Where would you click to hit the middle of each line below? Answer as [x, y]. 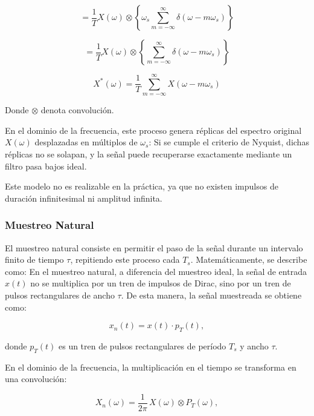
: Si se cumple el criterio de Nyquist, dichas [229, 142]
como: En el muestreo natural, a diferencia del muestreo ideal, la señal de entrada [156, 271]
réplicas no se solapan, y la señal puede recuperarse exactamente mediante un [149, 154]
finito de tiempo [34, 259]
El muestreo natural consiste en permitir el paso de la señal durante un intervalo [154, 247]
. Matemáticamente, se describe [249, 259]
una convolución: [36, 379]
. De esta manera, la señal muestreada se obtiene [211, 295]
